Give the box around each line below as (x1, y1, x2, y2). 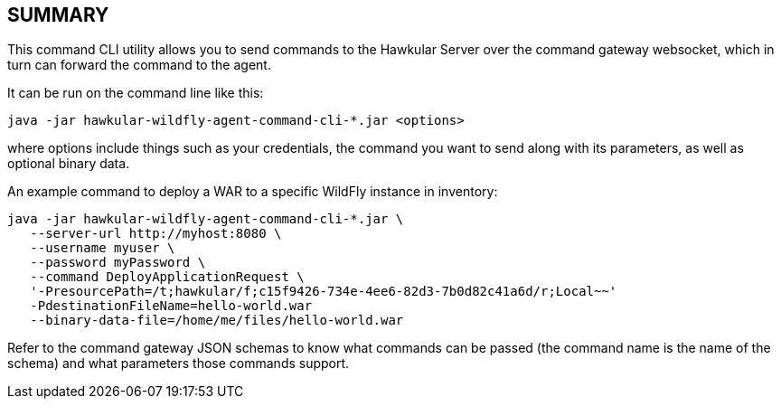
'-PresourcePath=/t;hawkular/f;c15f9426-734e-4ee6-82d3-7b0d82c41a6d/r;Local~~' (30, 284, 617, 299)
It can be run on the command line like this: (7, 85, 264, 101)
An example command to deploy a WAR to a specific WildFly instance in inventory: (7, 184, 498, 200)
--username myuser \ (30, 241, 175, 256)
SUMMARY (7, 4, 109, 26)
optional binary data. (7, 156, 130, 172)
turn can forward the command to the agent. (7, 57, 271, 73)
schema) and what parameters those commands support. (7, 355, 350, 372)
